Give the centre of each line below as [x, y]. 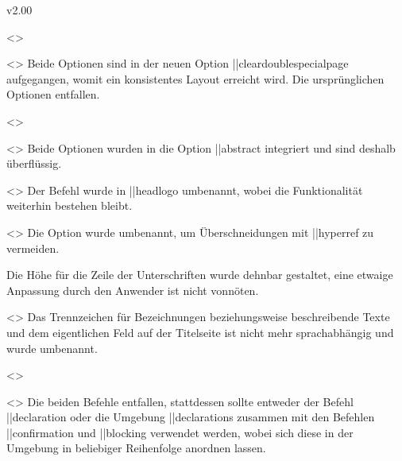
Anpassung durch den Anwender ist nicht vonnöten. [133, 290]
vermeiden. [33, 248]
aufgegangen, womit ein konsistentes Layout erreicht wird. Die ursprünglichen [195, 78]
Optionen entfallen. [53, 94]
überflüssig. [34, 163]
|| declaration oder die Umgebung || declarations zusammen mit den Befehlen [191, 417]
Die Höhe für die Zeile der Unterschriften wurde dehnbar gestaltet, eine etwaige [200, 275]
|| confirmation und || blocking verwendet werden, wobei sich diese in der [180, 432]
